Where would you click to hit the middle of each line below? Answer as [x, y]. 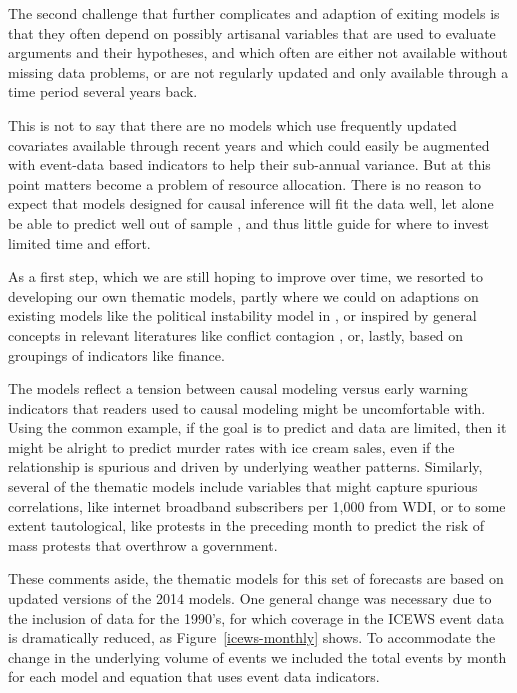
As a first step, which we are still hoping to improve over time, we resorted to [245, 276]
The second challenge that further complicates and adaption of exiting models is [254, 13]
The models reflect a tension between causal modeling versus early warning [238, 388]
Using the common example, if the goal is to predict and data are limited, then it [257, 427]
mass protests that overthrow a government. [143, 544]
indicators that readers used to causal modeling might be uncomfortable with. [247, 407]
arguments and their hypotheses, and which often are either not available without [258, 52]
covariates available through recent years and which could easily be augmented [249, 144]
